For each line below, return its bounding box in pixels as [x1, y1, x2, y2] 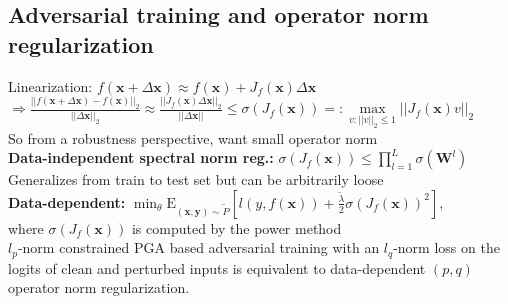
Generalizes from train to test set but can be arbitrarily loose [8, 169, 384, 190]
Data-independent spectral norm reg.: [8, 147, 274, 168]
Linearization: [8, 75, 93, 96]
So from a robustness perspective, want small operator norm [8, 127, 378, 148]
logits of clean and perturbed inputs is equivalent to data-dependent [8, 257, 426, 278]
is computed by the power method [131, 217, 342, 238]
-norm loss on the [393, 237, 500, 258]
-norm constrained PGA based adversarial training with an [17, 237, 380, 258]
